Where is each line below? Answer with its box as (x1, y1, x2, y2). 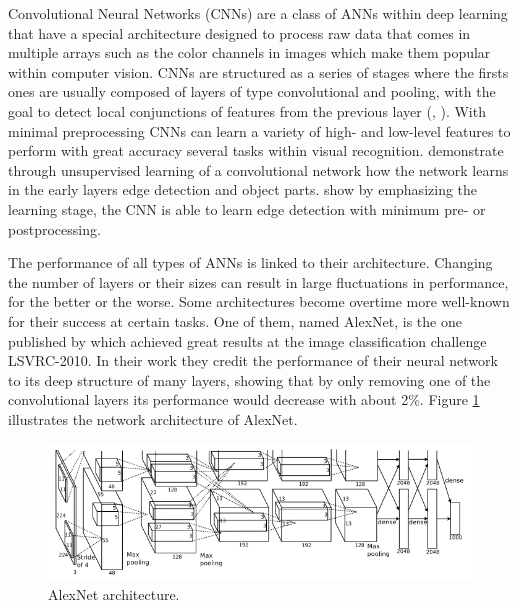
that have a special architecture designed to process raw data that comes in (8, 22, 471, 43)
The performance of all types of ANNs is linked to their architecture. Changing (8, 252, 493, 273)
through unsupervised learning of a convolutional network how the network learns (8, 159, 509, 180)
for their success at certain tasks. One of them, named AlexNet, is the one (8, 310, 462, 331)
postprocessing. (8, 218, 101, 239)
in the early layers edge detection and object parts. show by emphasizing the (8, 179, 478, 200)
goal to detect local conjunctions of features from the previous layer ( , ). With (8, 100, 486, 121)
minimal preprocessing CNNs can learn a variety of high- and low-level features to (8, 120, 511, 141)
